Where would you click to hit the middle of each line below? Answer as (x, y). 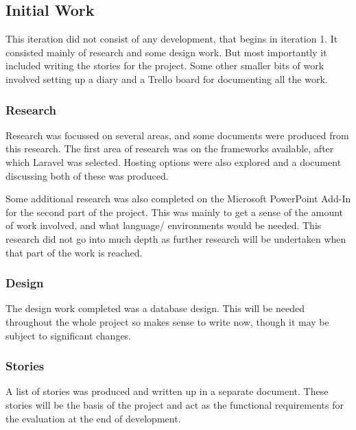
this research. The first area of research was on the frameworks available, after (170, 148)
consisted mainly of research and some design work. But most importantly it (166, 52)
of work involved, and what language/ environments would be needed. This (164, 225)
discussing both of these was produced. (87, 175)
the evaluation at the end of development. (93, 418)
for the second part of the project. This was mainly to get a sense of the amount (175, 212)
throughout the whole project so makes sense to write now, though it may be (167, 321)
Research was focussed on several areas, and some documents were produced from (177, 135)
